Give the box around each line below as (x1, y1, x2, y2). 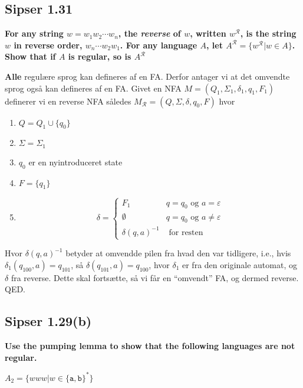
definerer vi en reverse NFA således (5, 94, 131, 107)
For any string (5, 27, 64, 40)
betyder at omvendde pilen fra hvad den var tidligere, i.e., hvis (65, 247, 291, 259)
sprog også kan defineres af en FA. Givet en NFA (5, 81, 182, 94)
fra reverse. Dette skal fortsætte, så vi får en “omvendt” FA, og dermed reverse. (11, 271, 299, 283)
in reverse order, (14, 38, 83, 51)
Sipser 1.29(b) (5, 312, 92, 330)
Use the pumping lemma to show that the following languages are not (5, 340, 295, 352)
